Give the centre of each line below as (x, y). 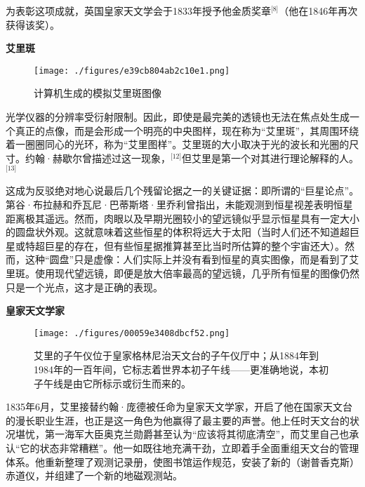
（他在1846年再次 (318, 11)
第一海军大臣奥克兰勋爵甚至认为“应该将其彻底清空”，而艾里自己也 (197, 434)
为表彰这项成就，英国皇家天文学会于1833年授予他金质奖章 (138, 11)
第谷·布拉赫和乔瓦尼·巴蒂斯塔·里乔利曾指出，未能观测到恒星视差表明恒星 (179, 205)
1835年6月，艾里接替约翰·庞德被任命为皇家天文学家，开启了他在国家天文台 (179, 407)
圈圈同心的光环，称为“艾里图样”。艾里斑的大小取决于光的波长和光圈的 (187, 144)
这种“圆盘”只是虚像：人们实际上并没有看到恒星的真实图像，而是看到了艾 (192, 259)
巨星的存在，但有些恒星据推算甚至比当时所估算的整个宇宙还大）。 (194, 245)
